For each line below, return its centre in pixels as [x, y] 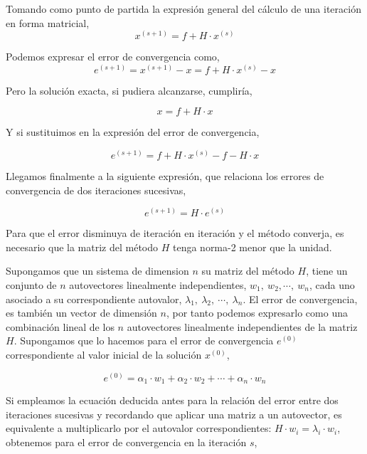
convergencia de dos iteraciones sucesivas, [96, 190]
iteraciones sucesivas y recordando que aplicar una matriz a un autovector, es [174, 414]
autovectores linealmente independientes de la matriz [242, 326]
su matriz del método [248, 271]
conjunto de [31, 285]
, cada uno [332, 285]
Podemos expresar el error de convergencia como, [113, 57]
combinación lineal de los [60, 326]
